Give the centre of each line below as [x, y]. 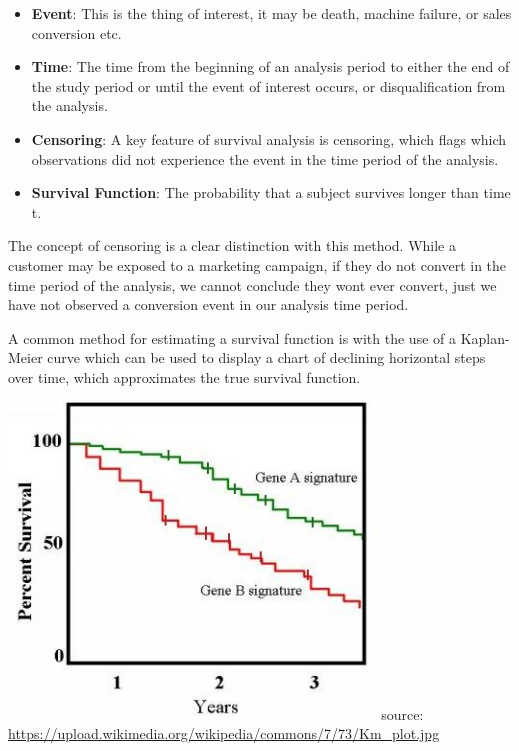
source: [402, 713]
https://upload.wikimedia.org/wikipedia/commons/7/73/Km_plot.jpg [224, 732]
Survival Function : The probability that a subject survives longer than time [271, 192]
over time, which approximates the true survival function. [184, 376]
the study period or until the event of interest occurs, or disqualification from [268, 85]
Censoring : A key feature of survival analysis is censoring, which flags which [269, 138]
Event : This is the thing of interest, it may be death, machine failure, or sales [271, 13]
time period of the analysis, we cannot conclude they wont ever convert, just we [252, 284]
